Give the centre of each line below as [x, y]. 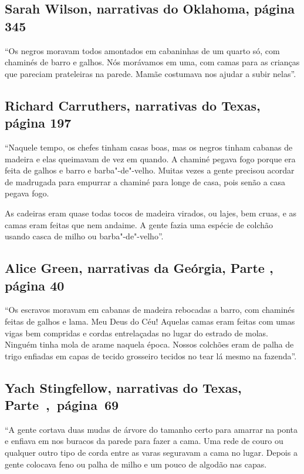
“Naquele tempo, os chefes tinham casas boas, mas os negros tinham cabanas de [149, 147]
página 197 [38, 123]
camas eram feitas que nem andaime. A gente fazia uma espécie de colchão [139, 224]
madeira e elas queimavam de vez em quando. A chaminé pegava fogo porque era [150, 158]
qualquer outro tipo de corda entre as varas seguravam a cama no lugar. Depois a [151, 453]
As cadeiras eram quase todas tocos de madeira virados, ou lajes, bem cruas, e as [151, 213]
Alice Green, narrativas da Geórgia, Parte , [139, 268]
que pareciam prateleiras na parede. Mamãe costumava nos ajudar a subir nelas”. [151, 73]
